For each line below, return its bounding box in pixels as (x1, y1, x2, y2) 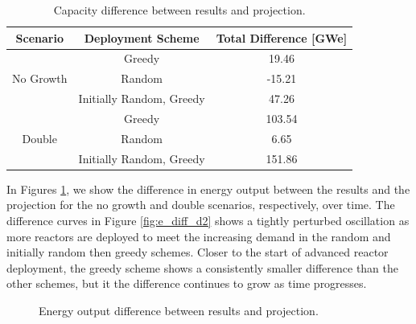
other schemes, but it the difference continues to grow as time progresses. (6, 275, 367, 292)
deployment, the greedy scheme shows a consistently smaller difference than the (6, 259, 399, 276)
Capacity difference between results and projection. (53, 2, 306, 18)
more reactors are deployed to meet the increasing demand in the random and (6, 228, 391, 244)
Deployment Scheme (84, 29, 200, 46)
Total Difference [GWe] (216, 29, 348, 46)
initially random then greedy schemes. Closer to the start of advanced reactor (6, 244, 389, 260)
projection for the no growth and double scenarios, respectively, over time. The (6, 196, 395, 213)
